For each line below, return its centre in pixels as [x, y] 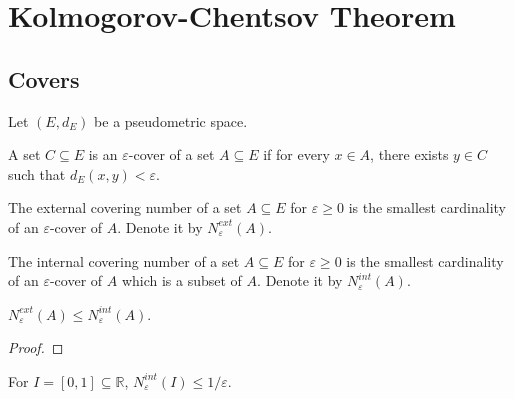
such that [37, 173]
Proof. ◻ [36, 347]
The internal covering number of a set [124, 260]
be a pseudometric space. [171, 120]
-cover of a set [171, 154]
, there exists [409, 154]
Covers [44, 78]
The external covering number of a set [125, 207]
